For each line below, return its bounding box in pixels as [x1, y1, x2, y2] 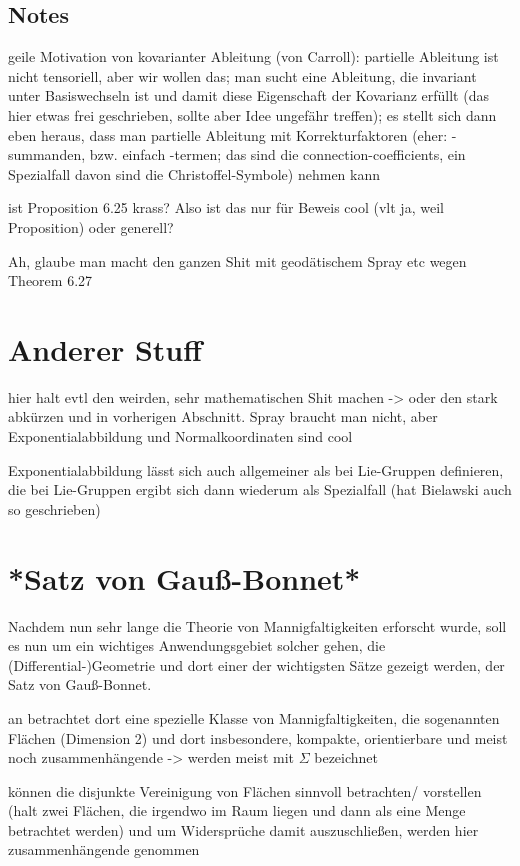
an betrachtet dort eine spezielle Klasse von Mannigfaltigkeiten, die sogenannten [8, 707, 500, 728]
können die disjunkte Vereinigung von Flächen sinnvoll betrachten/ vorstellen [8, 780, 482, 801]
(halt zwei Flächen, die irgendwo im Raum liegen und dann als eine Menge [8, 800, 466, 821]
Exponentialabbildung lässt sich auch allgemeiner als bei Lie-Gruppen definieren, [8, 459, 504, 480]
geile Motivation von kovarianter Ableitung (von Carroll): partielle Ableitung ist [8, 46, 499, 67]
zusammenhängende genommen [8, 839, 200, 860]
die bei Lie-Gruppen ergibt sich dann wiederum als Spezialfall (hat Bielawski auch [8, 479, 512, 500]
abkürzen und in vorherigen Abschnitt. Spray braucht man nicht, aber [8, 406, 438, 427]
